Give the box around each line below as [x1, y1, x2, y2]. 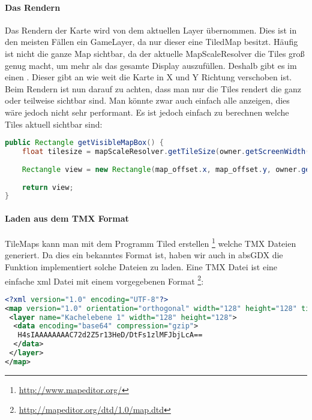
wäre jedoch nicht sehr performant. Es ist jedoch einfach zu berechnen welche [5, 105, 289, 118]
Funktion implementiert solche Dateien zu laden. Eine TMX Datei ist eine [5, 260, 278, 273]
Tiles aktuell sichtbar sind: [5, 117, 103, 130]
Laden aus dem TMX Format [5, 211, 129, 224]
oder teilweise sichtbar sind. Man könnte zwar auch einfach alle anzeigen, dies [5, 94, 290, 107]
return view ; [22, 183, 74, 192]
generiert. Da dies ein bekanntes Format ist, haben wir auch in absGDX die [5, 249, 283, 261]
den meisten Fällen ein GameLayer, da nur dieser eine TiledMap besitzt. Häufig [5, 35, 298, 48]
